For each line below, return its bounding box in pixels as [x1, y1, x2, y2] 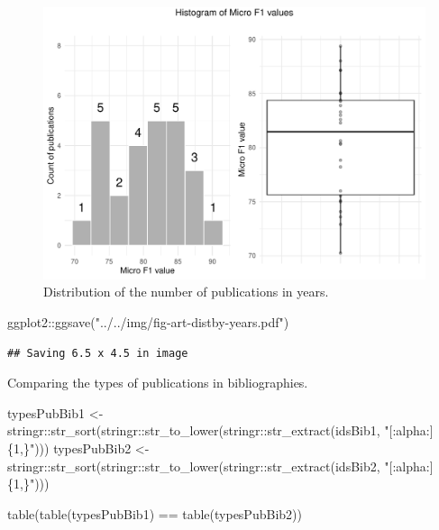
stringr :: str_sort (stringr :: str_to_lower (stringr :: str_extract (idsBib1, [7, 421, 380, 440]
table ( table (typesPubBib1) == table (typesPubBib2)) [7, 504, 302, 523]
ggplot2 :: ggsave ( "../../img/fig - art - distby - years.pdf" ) [7, 313, 289, 332]
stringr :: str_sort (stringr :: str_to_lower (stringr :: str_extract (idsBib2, [7, 456, 380, 475]
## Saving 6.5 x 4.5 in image [7, 346, 188, 360]
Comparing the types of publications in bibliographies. [7, 373, 308, 392]
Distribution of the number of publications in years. [43, 282, 329, 301]
